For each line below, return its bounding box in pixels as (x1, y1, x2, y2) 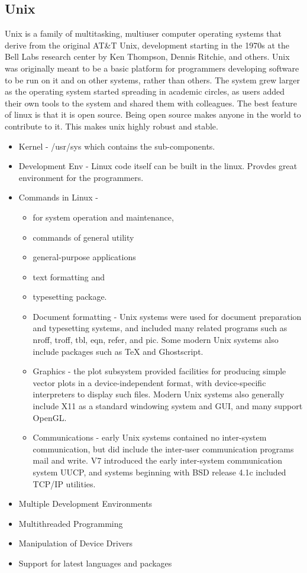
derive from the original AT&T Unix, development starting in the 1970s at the (5, 38, 289, 51)
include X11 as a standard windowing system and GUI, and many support (33, 400, 303, 412)
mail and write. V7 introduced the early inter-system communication (33, 454, 283, 467)
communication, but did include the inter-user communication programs (33, 442, 294, 455)
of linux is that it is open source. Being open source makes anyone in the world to (5, 108, 301, 121)
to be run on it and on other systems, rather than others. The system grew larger (5, 73, 300, 86)
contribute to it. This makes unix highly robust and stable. (5, 119, 218, 132)
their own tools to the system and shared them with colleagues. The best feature (5, 96, 298, 109)
